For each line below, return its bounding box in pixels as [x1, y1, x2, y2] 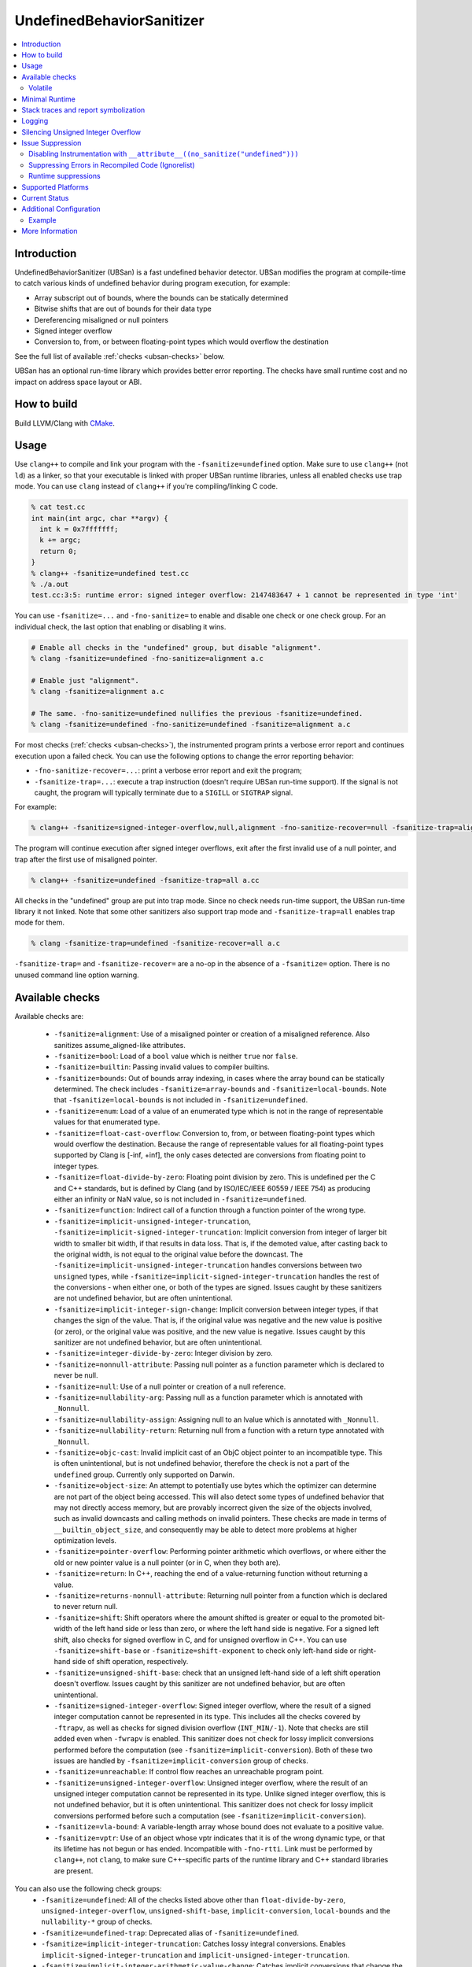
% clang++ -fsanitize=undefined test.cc [31, 569, 189, 578]
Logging [21, 116, 49, 126]
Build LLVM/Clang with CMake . [14, 418, 116, 428]
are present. [53, 1866, 94, 1876]
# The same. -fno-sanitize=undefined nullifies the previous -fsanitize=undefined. [31, 709, 363, 718]
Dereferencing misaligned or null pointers [34, 315, 169, 324]
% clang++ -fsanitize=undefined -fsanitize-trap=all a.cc [31, 876, 260, 884]
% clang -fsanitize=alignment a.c [31, 687, 164, 696]
